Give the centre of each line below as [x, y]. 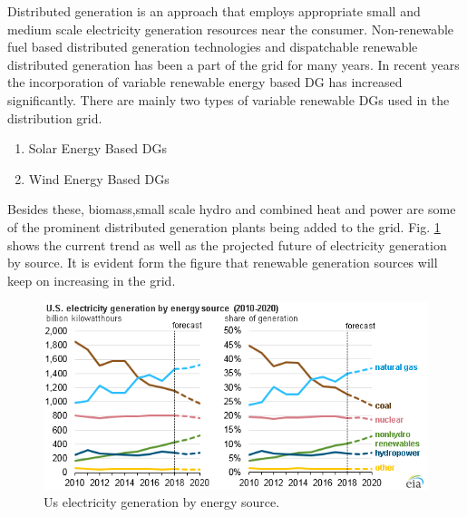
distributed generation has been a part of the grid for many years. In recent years [233, 64]
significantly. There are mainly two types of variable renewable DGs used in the [229, 99]
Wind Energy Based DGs [99, 178]
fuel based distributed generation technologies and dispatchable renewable [213, 47]
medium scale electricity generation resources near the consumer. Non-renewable [231, 29]
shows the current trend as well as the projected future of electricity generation [227, 244]
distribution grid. [55, 117]
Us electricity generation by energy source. [162, 502]
